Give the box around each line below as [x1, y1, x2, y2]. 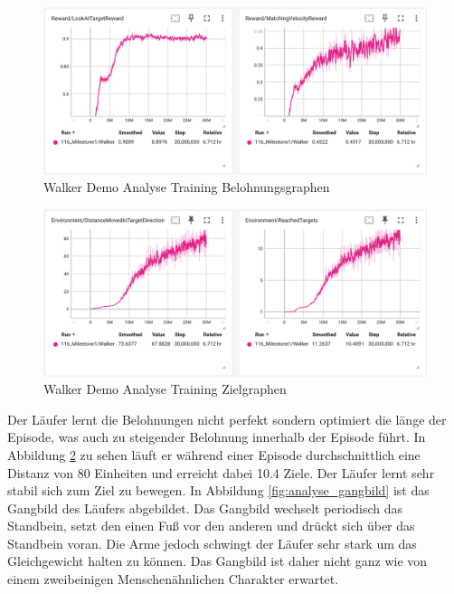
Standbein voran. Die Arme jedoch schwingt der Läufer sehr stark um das [7, 533, 417, 552]
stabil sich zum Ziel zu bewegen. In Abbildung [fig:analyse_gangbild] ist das [7, 481, 430, 500]
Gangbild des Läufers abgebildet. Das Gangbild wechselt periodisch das [7, 498, 403, 517]
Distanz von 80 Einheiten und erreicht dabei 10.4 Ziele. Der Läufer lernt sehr [7, 463, 435, 482]
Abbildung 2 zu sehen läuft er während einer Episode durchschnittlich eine [7, 445, 421, 464]
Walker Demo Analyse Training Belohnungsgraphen [43, 177, 330, 196]
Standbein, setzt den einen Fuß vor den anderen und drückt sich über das [7, 516, 415, 535]
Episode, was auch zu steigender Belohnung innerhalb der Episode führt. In [7, 427, 426, 446]
